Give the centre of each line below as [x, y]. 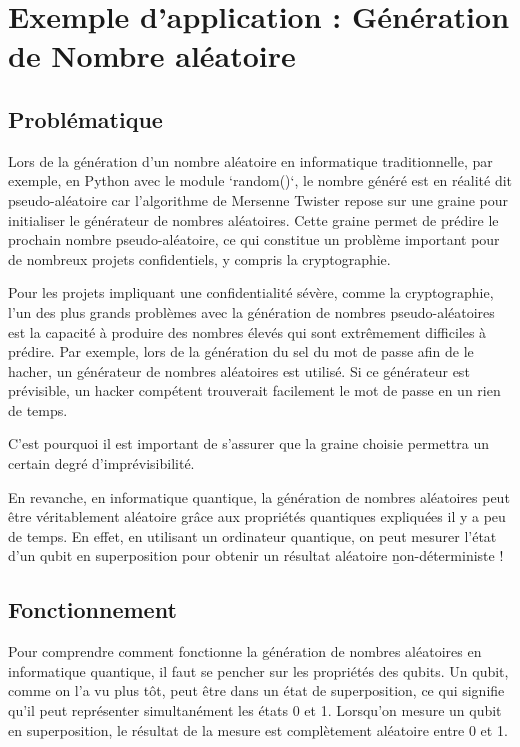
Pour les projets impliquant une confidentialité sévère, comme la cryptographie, [251, 292]
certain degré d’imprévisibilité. [101, 463]
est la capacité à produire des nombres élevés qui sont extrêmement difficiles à [247, 331]
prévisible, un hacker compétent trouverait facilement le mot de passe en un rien [254, 390]
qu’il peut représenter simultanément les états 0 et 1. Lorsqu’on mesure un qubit [255, 710]
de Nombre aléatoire [152, 55]
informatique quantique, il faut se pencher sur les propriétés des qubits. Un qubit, [258, 670]
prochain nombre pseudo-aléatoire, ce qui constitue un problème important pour [254, 239]
